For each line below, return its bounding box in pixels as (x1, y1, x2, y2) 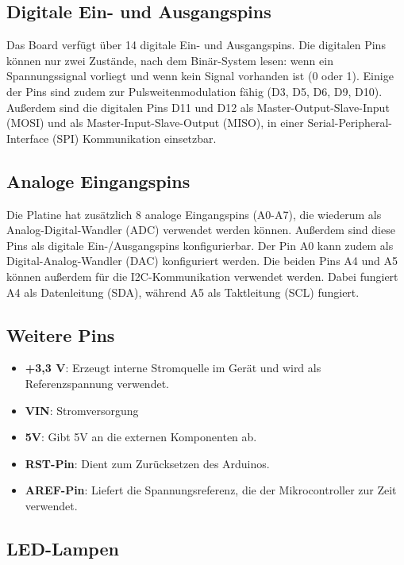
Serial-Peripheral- (307, 114, 392, 131)
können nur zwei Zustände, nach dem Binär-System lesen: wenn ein (6, 52, 333, 68)
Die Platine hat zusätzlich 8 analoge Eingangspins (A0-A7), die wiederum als (6, 206, 382, 222)
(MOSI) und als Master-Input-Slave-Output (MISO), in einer (6, 114, 304, 131)
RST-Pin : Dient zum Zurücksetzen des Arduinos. (25, 455, 270, 471)
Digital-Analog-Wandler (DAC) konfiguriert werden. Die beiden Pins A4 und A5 (6, 252, 398, 269)
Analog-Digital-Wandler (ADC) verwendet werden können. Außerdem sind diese (6, 221, 395, 238)
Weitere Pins (6, 322, 115, 347)
